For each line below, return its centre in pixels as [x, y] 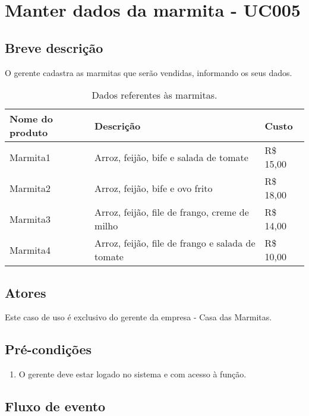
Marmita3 [30, 219]
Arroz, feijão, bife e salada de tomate [171, 157]
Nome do [31, 119]
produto [29, 133]
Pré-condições [48, 349]
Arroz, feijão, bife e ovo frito [154, 188]
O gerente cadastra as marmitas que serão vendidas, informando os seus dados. [149, 72]
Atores [26, 292]
